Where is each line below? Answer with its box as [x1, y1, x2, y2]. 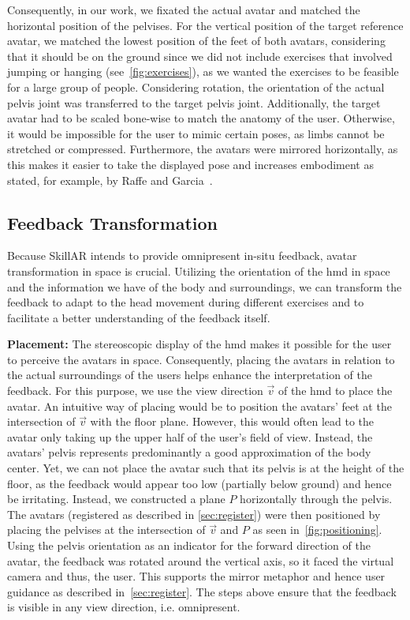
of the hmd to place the [278, 382, 393, 399]
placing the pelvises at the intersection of [7, 521, 206, 538]
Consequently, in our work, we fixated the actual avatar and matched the [7, 2, 360, 17]
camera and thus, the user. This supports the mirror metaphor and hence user [7, 568, 386, 584]
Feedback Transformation [7, 210, 218, 235]
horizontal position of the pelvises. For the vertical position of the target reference [7, 17, 404, 33]
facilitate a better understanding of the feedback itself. [7, 309, 270, 325]
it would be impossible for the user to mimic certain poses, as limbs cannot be [7, 125, 385, 141]
